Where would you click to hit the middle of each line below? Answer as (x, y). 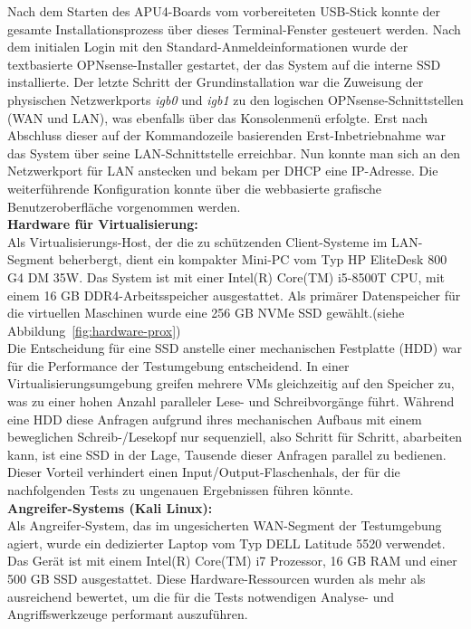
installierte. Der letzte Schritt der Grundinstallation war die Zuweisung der (216, 82)
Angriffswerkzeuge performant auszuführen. (128, 614)
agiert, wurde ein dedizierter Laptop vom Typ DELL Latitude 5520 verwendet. (226, 543)
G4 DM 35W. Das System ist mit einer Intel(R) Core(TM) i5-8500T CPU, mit (226, 276)
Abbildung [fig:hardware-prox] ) (94, 330)
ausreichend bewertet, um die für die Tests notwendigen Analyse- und (201, 596)
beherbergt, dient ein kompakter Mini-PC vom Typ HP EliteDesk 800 (253, 259)
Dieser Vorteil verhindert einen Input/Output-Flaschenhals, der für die (204, 472)
